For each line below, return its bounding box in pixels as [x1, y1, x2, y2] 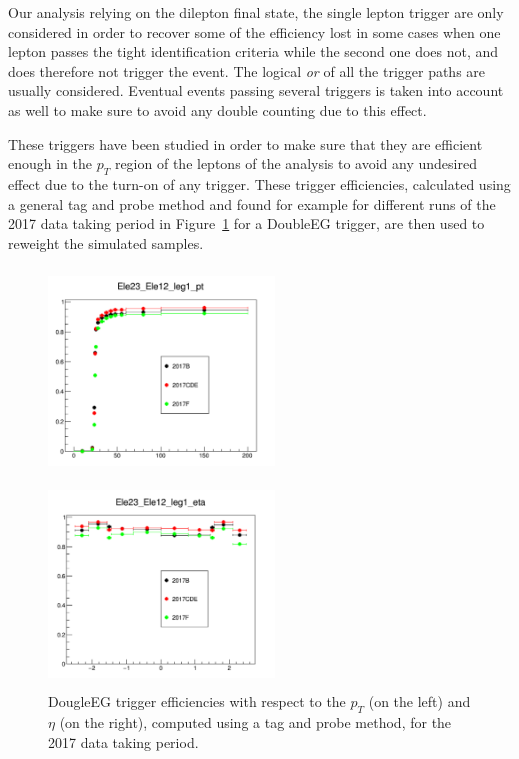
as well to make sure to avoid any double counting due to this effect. [8, 99, 427, 120]
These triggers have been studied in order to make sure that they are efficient [8, 133, 483, 154]
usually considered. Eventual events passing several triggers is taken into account [8, 80, 504, 101]
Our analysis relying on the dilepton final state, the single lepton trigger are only [8, 2, 504, 22]
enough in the [8, 153, 93, 174]
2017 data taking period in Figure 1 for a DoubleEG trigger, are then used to [8, 213, 485, 234]
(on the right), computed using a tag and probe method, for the [59, 712, 452, 733]
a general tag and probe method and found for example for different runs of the [8, 193, 496, 214]
